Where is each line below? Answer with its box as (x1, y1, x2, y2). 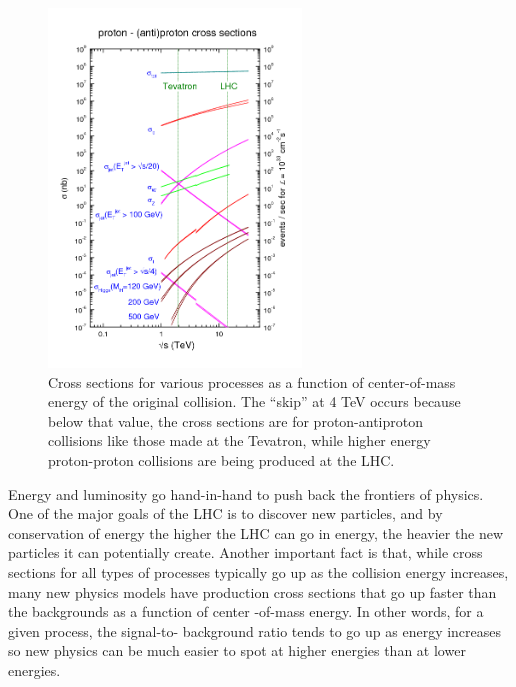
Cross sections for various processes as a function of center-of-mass (48, 371, 456, 392)
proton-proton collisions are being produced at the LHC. (48, 449, 395, 470)
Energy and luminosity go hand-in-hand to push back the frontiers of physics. (8, 483, 484, 504)
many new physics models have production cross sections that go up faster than (8, 581, 497, 602)
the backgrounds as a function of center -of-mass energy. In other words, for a (8, 601, 484, 622)
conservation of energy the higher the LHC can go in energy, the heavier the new (8, 522, 504, 543)
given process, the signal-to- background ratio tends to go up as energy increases (8, 620, 502, 641)
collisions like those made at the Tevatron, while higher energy (48, 430, 431, 451)
